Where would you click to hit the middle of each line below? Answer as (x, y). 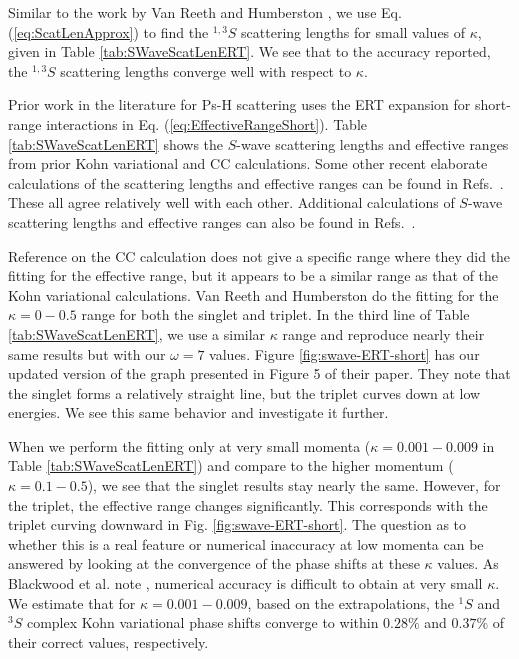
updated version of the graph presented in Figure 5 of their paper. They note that (259, 373)
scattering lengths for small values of (353, 31)
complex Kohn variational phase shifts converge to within (202, 622)
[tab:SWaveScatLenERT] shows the (116, 143)
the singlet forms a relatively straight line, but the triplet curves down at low (244, 392)
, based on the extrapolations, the (350, 602)
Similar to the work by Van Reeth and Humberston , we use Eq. (205, 12)
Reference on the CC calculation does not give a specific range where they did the (259, 255)
